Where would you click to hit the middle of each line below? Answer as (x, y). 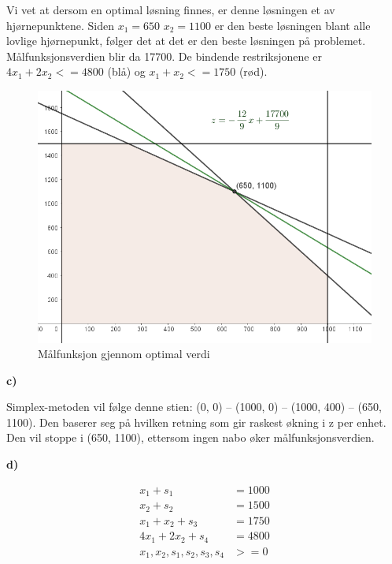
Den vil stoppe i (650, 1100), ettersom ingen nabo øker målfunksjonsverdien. (190, 437)
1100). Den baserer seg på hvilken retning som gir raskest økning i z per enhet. (196, 422)
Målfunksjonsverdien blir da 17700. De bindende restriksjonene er (164, 56)
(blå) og (126, 71)
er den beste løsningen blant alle (292, 25)
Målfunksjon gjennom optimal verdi (124, 354)
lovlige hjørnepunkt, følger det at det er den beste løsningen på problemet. (186, 41)
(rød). (253, 71)
